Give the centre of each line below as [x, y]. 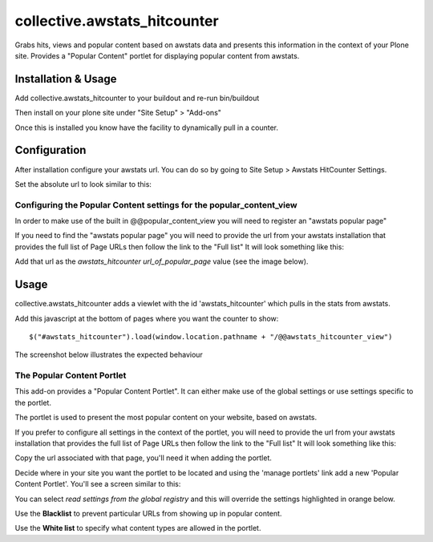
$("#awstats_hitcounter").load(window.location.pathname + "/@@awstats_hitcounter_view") [211, 336]
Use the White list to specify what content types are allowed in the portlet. [138, 528]
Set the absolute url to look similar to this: [83, 184]
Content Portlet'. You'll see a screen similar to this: [98, 484]
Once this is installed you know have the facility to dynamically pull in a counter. [146, 127]
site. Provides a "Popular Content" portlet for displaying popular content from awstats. [157, 55]
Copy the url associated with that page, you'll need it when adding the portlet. [144, 458]
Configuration [51, 150]
